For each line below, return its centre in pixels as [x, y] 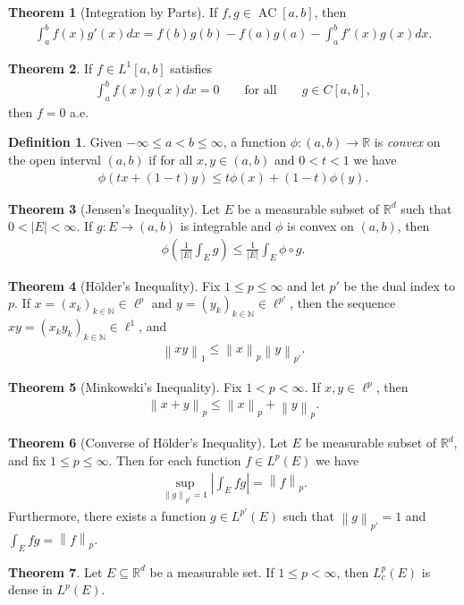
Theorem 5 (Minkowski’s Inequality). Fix [125, 387]
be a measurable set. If [212, 571]
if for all [171, 160]
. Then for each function [175, 460]
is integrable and [226, 226]
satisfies [191, 68]
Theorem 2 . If [51, 68]
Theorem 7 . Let [55, 571]
